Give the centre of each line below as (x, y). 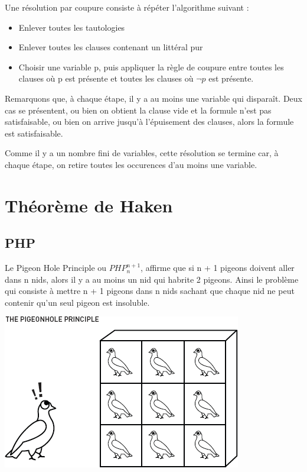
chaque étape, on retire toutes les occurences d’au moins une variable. (131, 164)
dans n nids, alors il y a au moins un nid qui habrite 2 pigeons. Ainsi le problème (152, 279)
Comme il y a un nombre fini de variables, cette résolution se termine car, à (142, 153)
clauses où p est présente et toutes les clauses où (106, 78)
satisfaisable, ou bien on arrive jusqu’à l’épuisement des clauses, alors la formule (149, 122)
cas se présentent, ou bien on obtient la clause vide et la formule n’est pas (138, 110)
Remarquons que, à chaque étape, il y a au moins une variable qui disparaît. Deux (153, 98)
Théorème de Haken (89, 205)
